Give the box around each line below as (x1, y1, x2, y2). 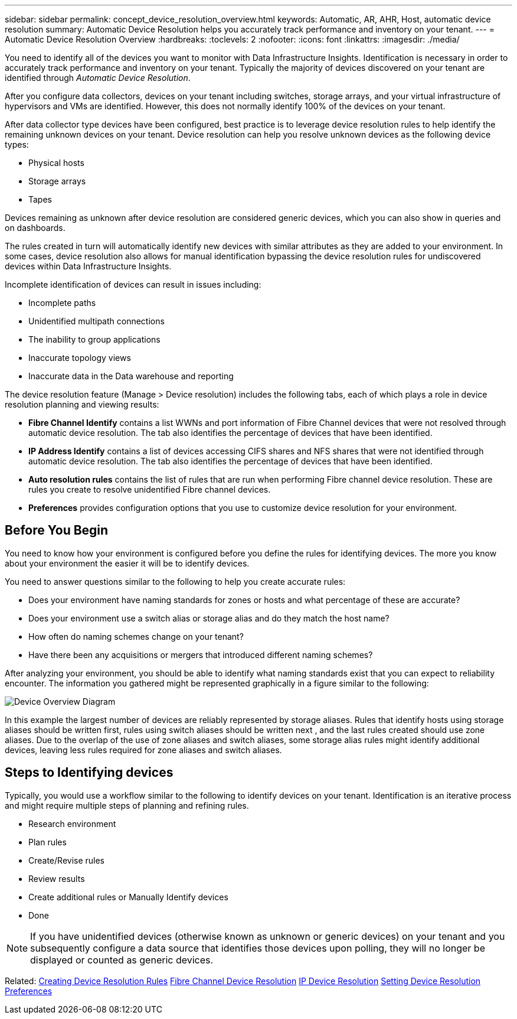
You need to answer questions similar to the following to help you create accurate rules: (5, 576, 346, 587)
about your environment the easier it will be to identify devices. (5, 558, 250, 568)
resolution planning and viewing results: (5, 399, 159, 409)
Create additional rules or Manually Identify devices (28, 891, 228, 902)
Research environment (28, 818, 116, 829)
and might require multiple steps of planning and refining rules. (5, 800, 249, 810)
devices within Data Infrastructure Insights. (5, 261, 172, 271)
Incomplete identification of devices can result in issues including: (5, 279, 261, 289)
